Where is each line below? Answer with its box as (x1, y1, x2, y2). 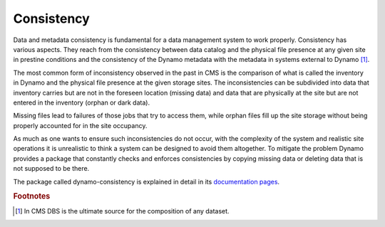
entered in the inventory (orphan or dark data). (13, 98, 150, 107)
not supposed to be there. (13, 164, 90, 173)
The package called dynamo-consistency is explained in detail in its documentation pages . (13, 177, 280, 186)
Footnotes (13, 191, 51, 201)
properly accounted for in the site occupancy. (13, 121, 148, 130)
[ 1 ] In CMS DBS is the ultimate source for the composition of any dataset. (15, 206, 230, 215)
